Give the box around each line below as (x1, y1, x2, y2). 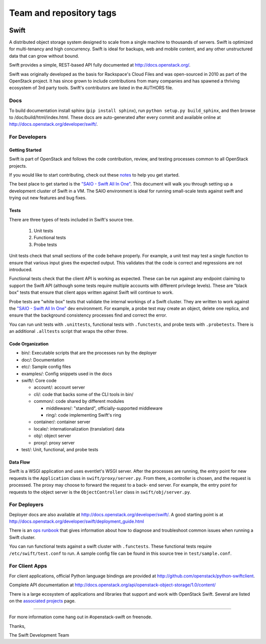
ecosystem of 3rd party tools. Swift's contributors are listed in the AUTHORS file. (9, 85, 173, 91)
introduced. (9, 266, 33, 272)
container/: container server (33, 419, 91, 425)
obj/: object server (33, 433, 71, 439)
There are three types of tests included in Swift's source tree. (9, 216, 134, 222)
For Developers (9, 134, 47, 141)
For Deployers (9, 501, 44, 508)
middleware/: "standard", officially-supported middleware (46, 405, 163, 411)
